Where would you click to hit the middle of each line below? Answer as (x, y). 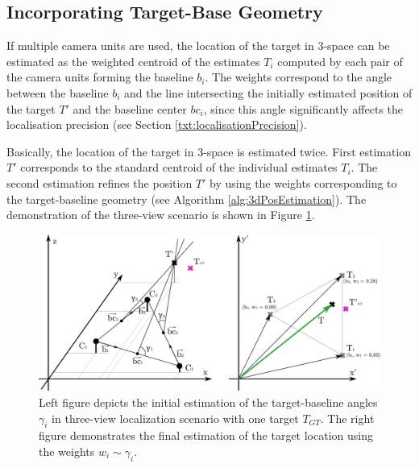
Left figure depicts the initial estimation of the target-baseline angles (208, 402)
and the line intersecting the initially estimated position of (268, 92)
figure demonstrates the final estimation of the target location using (206, 435)
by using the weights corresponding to (303, 182)
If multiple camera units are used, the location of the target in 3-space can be (198, 46)
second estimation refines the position (100, 182)
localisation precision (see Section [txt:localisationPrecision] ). (157, 124)
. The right (347, 418)
